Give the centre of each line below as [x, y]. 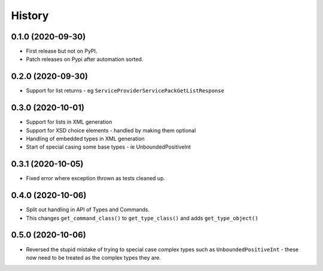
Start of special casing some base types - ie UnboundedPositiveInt [109, 147]
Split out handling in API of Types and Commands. [88, 210]
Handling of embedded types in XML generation [85, 139]
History [30, 16]
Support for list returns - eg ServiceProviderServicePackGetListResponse [125, 91]
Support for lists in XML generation [69, 122]
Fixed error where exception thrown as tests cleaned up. [96, 178]
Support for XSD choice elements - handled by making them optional [111, 130]
